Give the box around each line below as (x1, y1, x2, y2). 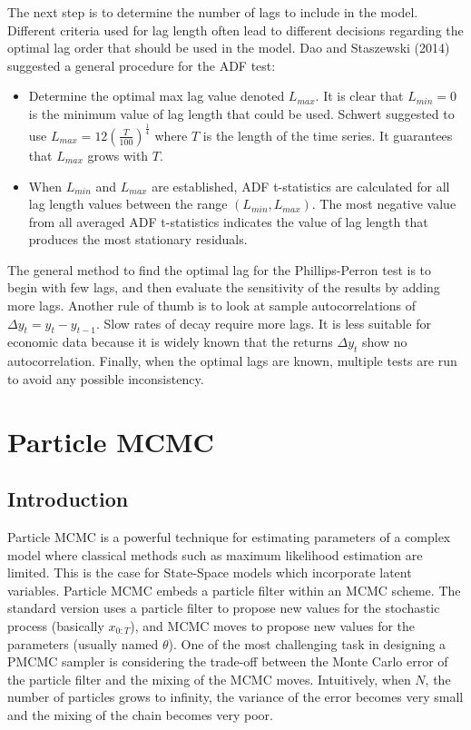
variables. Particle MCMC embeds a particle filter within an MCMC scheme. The (7, 580, 461, 599)
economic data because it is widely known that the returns (7, 332, 333, 351)
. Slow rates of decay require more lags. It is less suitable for (96, 313, 431, 332)
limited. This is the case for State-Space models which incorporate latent (7, 563, 412, 582)
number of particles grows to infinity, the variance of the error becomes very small (7, 687, 464, 706)
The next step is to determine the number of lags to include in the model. (7, 3, 418, 21)
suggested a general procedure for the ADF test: (7, 55, 276, 74)
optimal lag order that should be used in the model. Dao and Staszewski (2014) (7, 38, 450, 57)
